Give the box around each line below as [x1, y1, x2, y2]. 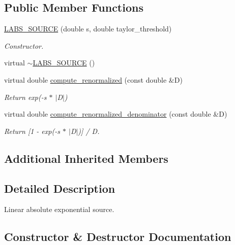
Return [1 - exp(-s [4, 125, 60, 136]
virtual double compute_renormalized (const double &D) [4, 74, 183, 85]
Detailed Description [4, 180, 115, 196]
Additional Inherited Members [4, 150, 168, 166]
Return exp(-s [4, 91, 47, 102]
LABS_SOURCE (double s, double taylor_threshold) [4, 23, 172, 34]
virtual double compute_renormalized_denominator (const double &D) [4, 109, 227, 119]
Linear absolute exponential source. [4, 204, 114, 215]
